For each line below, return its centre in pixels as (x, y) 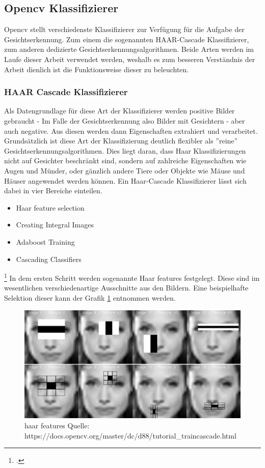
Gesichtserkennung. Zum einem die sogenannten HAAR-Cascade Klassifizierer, (127, 39)
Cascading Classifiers (49, 259)
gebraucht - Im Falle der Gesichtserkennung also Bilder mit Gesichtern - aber (125, 120)
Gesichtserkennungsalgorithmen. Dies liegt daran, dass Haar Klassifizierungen (125, 150)
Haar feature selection (50, 207)
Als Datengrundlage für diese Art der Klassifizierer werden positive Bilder (120, 111)
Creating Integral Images (55, 225)
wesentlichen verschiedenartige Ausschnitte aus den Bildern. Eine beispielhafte (126, 288)
